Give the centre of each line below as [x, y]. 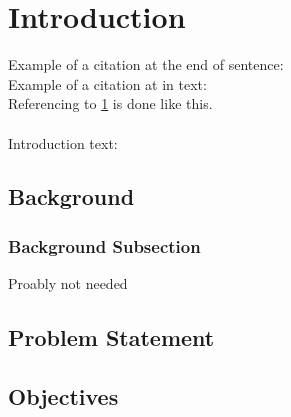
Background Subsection [104, 245]
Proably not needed [68, 283]
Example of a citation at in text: [107, 83]
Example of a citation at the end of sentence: [146, 64]
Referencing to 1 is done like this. [110, 103]
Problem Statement [111, 337]
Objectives [63, 395]
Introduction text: [63, 142]
